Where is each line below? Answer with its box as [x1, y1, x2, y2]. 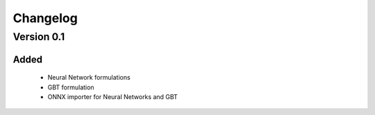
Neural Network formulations [47, 73, 131, 82]
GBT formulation [47, 83, 94, 91]
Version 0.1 [12, 30, 65, 43]
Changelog [12, 10, 78, 26]
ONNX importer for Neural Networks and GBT [47, 93, 178, 100]
